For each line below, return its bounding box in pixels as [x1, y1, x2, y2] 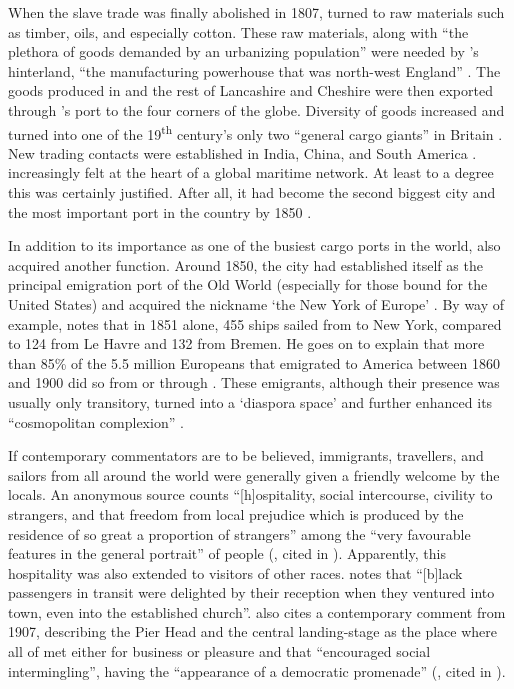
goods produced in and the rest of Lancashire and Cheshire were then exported [8, 80, 493, 101]
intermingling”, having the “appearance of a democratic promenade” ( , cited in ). [8, 660, 506, 681]
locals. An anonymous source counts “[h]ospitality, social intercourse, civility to [8, 484, 493, 505]
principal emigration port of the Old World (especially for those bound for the [8, 274, 488, 295]
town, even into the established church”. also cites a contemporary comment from [8, 601, 506, 622]
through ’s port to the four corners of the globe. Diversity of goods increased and [8, 99, 505, 120]
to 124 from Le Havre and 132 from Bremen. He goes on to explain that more [8, 333, 485, 354]
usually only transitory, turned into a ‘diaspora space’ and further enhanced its [8, 391, 493, 412]
